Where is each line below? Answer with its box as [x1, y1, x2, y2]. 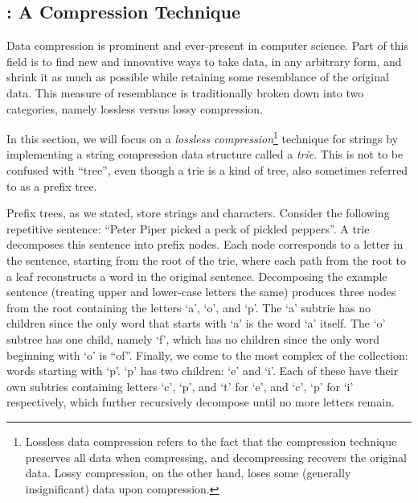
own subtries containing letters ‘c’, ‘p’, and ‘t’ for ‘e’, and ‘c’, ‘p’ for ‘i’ [6, 377, 354, 394]
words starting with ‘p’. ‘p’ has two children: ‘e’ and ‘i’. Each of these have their [6, 362, 399, 379]
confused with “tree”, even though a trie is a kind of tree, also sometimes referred [6, 162, 408, 179]
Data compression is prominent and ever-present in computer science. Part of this [6, 37, 408, 54]
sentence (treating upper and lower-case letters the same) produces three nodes [6, 283, 396, 300]
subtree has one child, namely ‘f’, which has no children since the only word [6, 330, 379, 347]
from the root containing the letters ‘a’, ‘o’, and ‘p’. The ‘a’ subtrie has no [6, 299, 371, 315]
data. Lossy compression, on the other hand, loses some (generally [25, 464, 351, 481]
